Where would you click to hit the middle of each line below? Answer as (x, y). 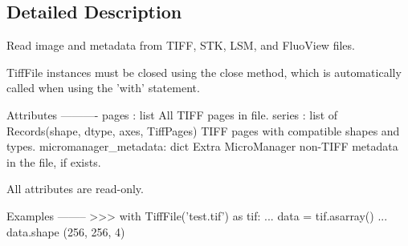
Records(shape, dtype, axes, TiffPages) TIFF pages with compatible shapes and (203, 130)
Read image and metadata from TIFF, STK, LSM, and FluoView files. (181, 45)
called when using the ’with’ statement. (103, 88)
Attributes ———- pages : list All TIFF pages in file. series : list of (172, 114)
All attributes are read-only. (75, 189)
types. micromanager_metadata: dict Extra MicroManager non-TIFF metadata (202, 146)
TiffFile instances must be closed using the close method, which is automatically (204, 72)
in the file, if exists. (54, 161)
